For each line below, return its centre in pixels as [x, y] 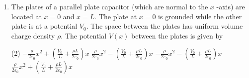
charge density [33, 35]
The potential [86, 35]
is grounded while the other [200, 16]
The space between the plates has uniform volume [167, 26]
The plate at [118, 16]
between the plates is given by [177, 35]
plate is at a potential [44, 26]
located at [26, 16]
